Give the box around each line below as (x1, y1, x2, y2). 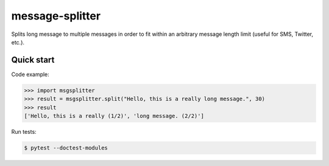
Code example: (11, 71, 50, 78)
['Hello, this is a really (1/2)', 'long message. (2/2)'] (24, 112, 204, 119)
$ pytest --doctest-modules (24, 144, 108, 151)
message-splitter (11, 9, 101, 22)
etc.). (11, 38, 24, 46)
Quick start (11, 55, 55, 65)
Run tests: (11, 128, 37, 135)
